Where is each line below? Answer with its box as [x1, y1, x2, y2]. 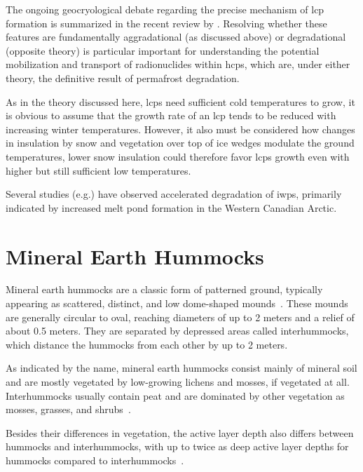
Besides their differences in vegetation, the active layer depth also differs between [6, 425, 354, 440]
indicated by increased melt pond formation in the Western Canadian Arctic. [6, 200, 337, 215]
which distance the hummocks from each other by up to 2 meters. [6, 337, 288, 351]
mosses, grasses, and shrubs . [6, 402, 131, 417]
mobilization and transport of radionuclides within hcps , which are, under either [6, 57, 350, 72]
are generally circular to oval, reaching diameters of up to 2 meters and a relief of [6, 309, 355, 324]
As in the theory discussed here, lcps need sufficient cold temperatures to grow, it [6, 94, 355, 109]
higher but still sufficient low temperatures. [6, 163, 191, 177]
